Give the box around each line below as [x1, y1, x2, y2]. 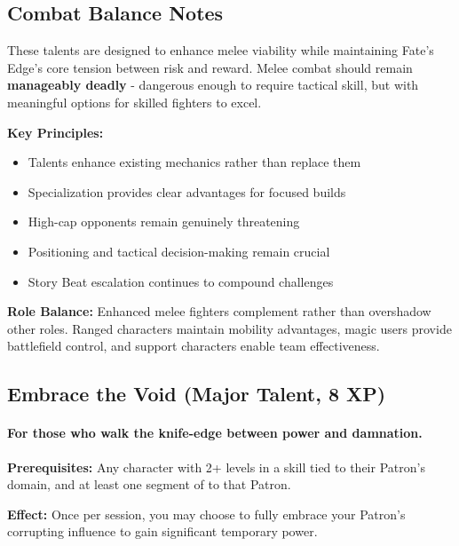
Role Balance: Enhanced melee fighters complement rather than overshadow [7, 302, 431, 320]
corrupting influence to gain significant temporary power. [7, 522, 318, 541]
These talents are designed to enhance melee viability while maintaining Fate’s [7, 41, 434, 59]
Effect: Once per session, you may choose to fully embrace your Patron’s [7, 504, 406, 523]
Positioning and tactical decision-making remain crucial [28, 241, 330, 260]
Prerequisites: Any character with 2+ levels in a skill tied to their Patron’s [7, 457, 425, 476]
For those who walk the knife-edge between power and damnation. [7, 423, 423, 442]
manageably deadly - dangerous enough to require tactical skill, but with [7, 75, 419, 94]
